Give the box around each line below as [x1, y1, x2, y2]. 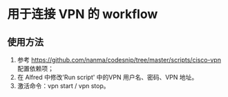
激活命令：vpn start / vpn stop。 [17, 82, 110, 90]
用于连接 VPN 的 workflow [7, 6, 158, 22]
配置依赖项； [17, 64, 54, 73]
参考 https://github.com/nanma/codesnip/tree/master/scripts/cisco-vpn [17, 56, 221, 64]
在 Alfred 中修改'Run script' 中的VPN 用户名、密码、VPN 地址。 [17, 73, 198, 81]
